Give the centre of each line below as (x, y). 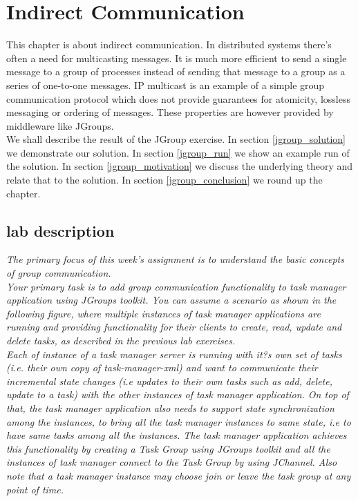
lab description (60, 230)
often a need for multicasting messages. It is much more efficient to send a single (177, 58)
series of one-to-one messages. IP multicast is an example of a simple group (166, 85)
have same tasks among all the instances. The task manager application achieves (177, 435)
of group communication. (59, 273)
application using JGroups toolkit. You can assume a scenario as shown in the (171, 300)
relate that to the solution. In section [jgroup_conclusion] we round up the (164, 180)
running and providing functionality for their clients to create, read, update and (174, 327)
